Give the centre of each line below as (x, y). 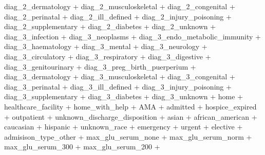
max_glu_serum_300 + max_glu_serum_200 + (82, 147)
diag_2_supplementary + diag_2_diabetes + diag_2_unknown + (110, 26)
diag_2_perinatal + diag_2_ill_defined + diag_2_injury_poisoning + (118, 16)
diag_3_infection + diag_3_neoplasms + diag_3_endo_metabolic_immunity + (132, 36)
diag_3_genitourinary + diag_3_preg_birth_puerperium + (100, 66)
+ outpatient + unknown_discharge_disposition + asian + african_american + (131, 116)
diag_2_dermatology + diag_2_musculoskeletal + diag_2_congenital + (120, 6)
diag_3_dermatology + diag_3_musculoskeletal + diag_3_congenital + (120, 76)
